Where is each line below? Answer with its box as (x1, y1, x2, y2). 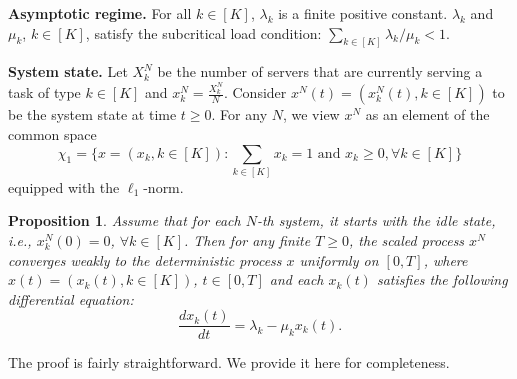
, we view (282, 104, 340, 125)
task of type (8, 82, 81, 103)
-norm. (143, 176, 184, 197)
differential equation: (8, 288, 134, 309)
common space (8, 123, 97, 144)
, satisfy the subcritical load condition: (85, 22, 322, 43)
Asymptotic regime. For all (8, 3, 192, 23)
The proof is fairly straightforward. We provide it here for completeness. (8, 352, 450, 373)
